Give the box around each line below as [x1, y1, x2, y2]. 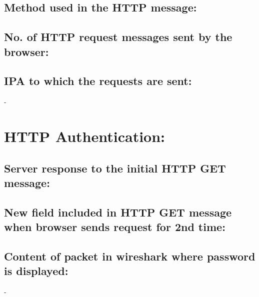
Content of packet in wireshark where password [4, 248, 255, 263]
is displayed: [4, 263, 68, 278]
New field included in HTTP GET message [4, 204, 232, 219]
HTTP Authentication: [4, 125, 165, 146]
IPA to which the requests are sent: [4, 73, 192, 88]
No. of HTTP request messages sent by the [4, 29, 232, 44]
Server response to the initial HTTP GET [4, 160, 226, 175]
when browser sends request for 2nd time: [4, 219, 225, 234]
